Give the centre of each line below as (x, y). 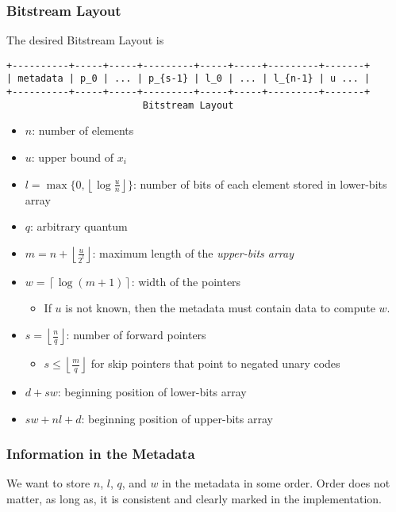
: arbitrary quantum (79, 226)
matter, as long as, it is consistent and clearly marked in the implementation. (194, 499)
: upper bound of (72, 157)
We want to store (48, 483)
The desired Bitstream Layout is (85, 40)
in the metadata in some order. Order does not (276, 483)
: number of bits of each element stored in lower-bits (260, 183)
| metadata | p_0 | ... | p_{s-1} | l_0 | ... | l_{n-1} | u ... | (188, 79)
